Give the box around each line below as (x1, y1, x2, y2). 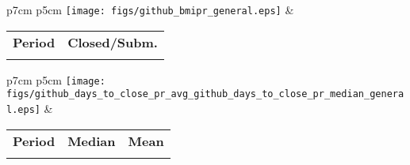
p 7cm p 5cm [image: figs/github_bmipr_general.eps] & (6, 2, 294, 17)
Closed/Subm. (67, 32, 158, 51)
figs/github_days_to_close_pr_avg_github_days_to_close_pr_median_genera (6, 88, 404, 100)
